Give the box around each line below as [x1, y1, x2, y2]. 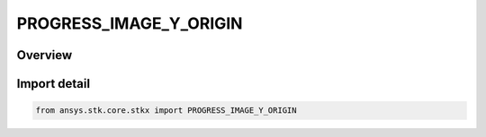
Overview [16, 47, 73, 63]
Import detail [16, 76, 90, 91]
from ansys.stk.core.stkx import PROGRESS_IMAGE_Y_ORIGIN [35, 106, 297, 116]
